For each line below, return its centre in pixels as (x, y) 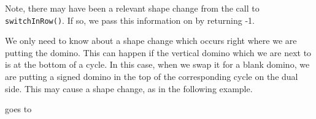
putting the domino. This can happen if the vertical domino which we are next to (158, 52)
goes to (18, 109)
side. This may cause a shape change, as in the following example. (129, 88)
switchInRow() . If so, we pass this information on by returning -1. (130, 20)
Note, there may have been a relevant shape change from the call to (132, 8)
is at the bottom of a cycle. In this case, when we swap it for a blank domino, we (157, 64)
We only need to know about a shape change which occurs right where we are (151, 41)
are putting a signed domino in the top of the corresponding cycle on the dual (152, 77)
